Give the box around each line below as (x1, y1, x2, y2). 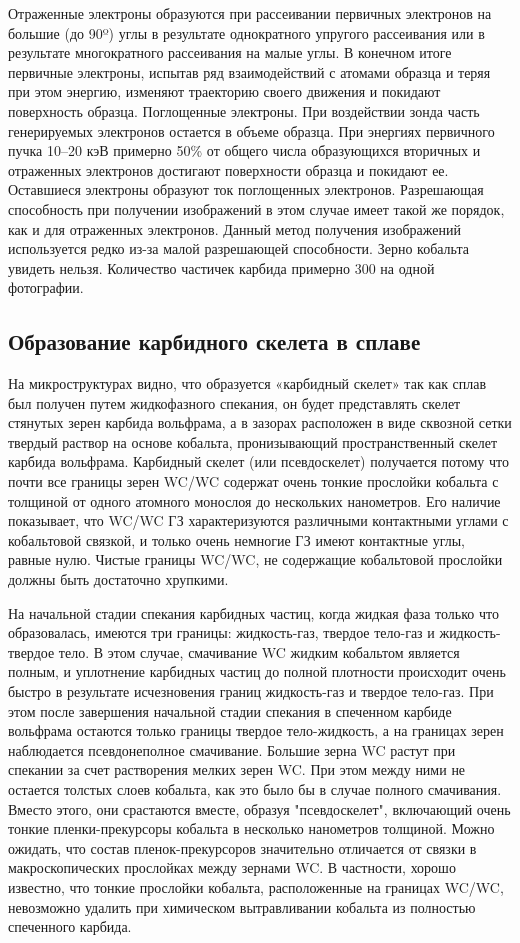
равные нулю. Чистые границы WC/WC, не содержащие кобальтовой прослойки (8, 549, 503, 570)
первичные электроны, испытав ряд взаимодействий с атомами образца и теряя (8, 61, 491, 82)
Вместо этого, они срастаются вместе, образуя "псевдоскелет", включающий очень (8, 798, 511, 819)
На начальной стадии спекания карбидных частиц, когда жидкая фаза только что (8, 602, 499, 623)
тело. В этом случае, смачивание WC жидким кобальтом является (58, 641, 460, 662)
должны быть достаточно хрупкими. (8, 569, 229, 590)
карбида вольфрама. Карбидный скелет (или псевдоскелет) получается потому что (8, 451, 510, 472)
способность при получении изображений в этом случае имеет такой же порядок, (8, 198, 505, 219)
